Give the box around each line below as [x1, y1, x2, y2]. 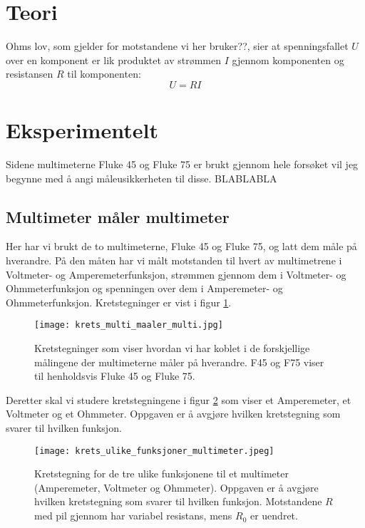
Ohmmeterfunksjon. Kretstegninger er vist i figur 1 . [6, 294, 232, 309]
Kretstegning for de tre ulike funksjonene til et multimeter [34, 466, 289, 481]
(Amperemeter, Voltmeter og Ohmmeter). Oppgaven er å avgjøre [34, 480, 319, 495]
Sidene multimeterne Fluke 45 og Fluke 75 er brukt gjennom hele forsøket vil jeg [6, 157, 359, 172]
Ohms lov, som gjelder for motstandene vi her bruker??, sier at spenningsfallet [6, 38, 349, 53]
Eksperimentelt [6, 115, 158, 145]
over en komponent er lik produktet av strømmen [6, 52, 222, 67]
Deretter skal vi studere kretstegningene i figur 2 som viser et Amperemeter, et [6, 392, 351, 407]
